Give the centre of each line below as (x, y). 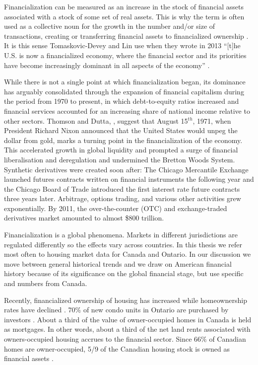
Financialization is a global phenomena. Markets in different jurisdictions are (121, 235)
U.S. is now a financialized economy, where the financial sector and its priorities (125, 55)
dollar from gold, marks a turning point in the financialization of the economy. (123, 140)
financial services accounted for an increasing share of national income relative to (127, 110)
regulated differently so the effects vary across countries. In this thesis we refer (123, 244)
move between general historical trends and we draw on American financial (118, 263)
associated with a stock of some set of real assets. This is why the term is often (124, 16)
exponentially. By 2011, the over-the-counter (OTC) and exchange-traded (116, 208)
